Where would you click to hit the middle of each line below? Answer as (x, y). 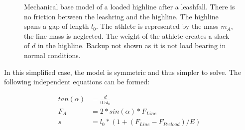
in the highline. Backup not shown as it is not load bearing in (132, 45)
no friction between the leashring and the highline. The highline (121, 16)
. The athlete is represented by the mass (157, 26)
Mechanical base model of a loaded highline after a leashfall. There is (129, 6)
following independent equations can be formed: (77, 82)
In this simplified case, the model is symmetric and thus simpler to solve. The (122, 72)
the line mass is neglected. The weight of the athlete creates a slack (127, 35)
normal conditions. (52, 55)
